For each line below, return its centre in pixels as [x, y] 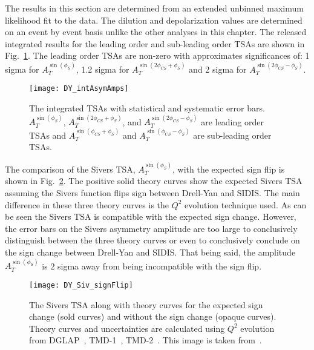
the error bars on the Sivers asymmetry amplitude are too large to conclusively [151, 228]
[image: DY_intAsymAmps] [79, 89]
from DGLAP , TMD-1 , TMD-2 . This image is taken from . [146, 340]
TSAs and [48, 135]
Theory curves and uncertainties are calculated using [127, 328]
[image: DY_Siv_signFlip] [81, 285]
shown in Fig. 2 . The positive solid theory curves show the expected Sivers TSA [154, 181]
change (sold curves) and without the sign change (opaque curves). [153, 316]
